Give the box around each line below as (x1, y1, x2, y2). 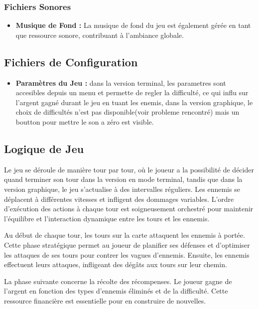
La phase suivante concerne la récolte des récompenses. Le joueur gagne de (4, 276, 232, 286)
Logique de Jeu (4, 141, 84, 156)
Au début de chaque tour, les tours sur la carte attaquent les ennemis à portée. (4, 230, 245, 240)
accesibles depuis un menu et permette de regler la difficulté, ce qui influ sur (15, 87, 249, 98)
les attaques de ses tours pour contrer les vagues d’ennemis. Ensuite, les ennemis (4, 249, 250, 260)
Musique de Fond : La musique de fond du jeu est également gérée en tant (15, 20, 251, 30)
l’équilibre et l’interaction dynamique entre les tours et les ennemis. (4, 213, 210, 223)
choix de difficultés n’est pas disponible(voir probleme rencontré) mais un (15, 107, 240, 117)
